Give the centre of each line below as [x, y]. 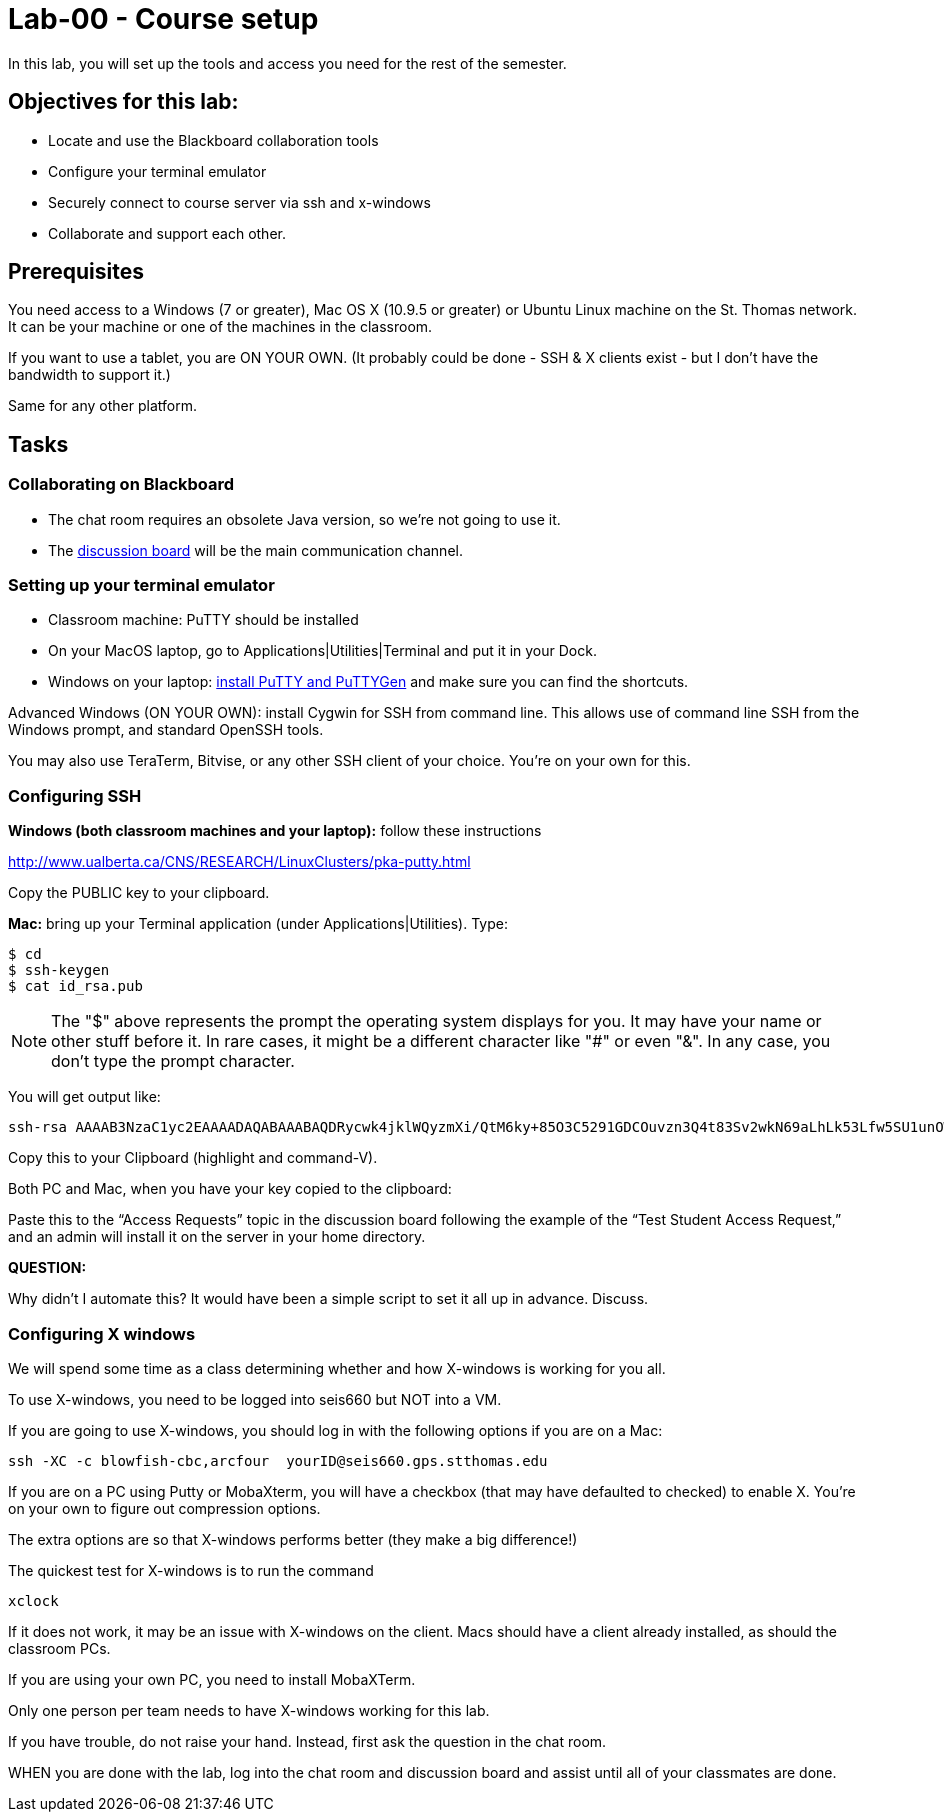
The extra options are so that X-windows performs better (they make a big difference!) [293, 1539]
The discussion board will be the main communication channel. [255, 550]
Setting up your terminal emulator [141, 585]
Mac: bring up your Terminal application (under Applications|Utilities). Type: [258, 924]
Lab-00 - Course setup [163, 19]
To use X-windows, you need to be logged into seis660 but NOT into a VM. [255, 1399]
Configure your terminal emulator [157, 171]
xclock [33, 1600]
